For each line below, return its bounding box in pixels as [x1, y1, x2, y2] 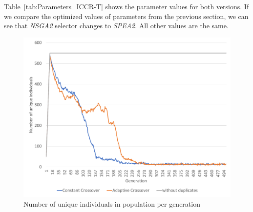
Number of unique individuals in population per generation [23, 198, 200, 209]
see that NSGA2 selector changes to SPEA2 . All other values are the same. [4, 20, 229, 31]
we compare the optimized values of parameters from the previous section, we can [4, 11, 249, 21]
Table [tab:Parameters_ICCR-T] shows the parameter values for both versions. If [4, 1, 249, 11]
